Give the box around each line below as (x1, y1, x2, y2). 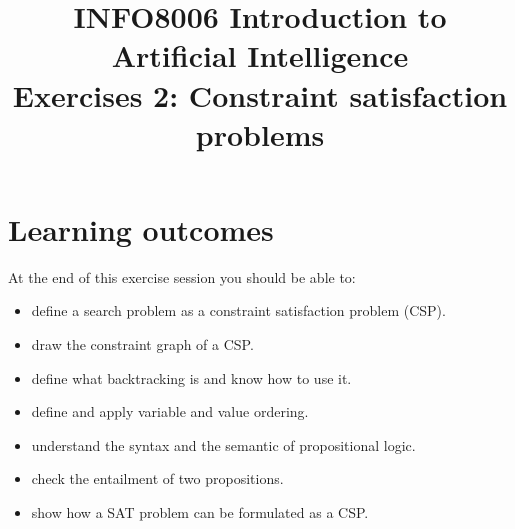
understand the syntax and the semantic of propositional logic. (31, 434, 416, 455)
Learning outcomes (8, 208, 274, 249)
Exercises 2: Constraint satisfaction (12, 74, 508, 115)
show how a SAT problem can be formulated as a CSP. (31, 502, 369, 523)
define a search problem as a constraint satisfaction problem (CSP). (31, 300, 446, 321)
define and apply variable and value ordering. (31, 401, 309, 422)
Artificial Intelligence (111, 35, 409, 76)
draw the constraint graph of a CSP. (31, 334, 254, 355)
